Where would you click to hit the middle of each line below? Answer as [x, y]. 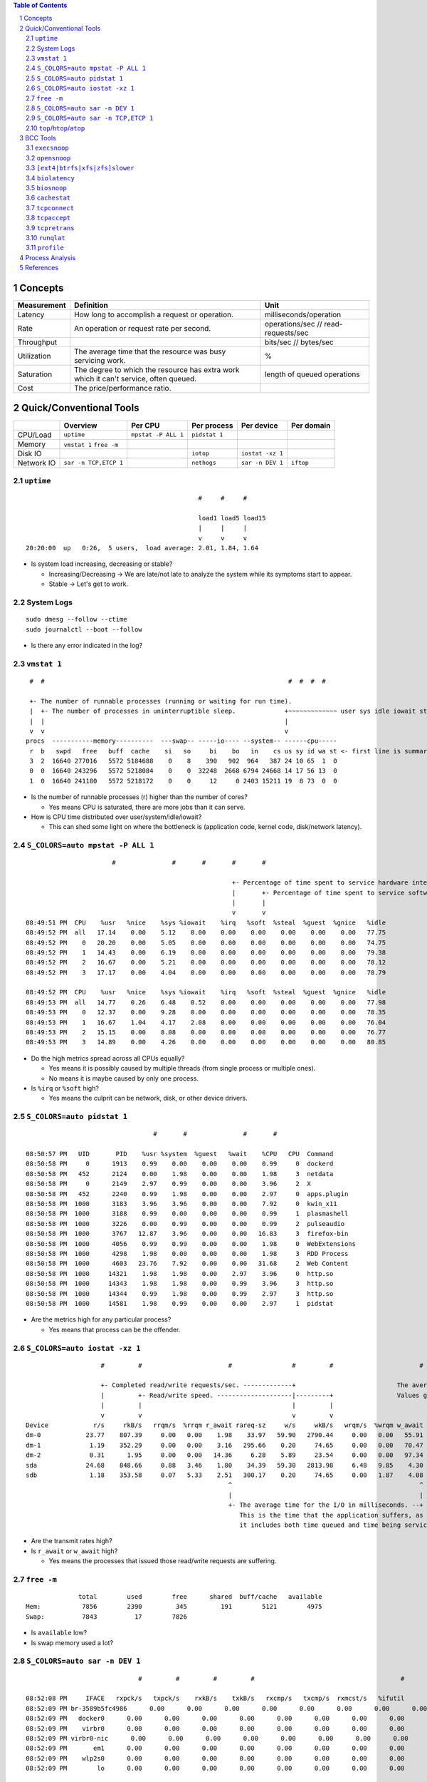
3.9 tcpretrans [50, 227]
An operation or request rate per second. [142, 329]
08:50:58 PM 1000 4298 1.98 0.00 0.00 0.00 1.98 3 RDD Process [187, 1253]
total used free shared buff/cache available [200, 1597]
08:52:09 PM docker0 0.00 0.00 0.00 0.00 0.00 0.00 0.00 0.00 [215, 1719]
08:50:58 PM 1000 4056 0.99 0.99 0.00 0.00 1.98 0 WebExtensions [191, 1243]
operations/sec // [294, 324]
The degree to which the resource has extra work [157, 370]
